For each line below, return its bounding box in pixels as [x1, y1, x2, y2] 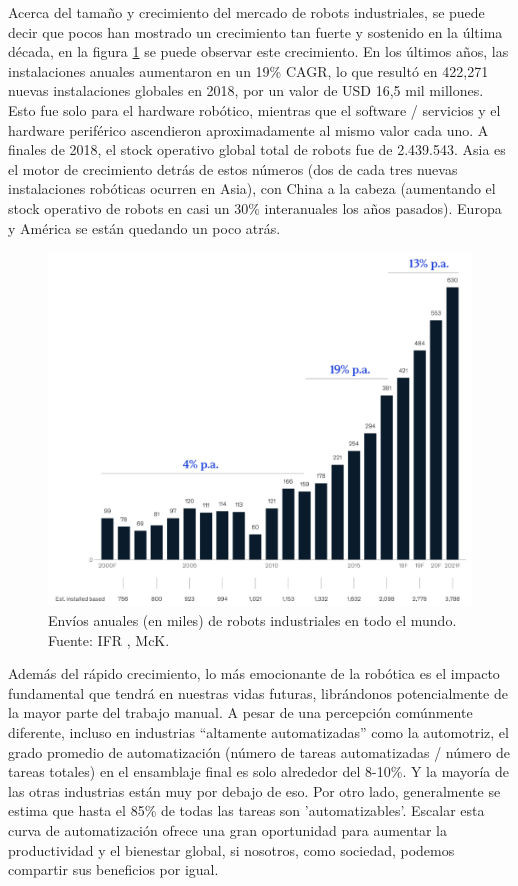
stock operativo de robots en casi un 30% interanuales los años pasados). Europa [8, 197, 502, 218]
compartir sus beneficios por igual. [8, 859, 219, 880]
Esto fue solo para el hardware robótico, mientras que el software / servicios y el [8, 99, 501, 120]
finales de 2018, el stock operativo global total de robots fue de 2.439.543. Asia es [8, 139, 506, 160]
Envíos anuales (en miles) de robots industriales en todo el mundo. [48, 610, 457, 631]
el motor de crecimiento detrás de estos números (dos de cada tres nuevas [8, 158, 458, 179]
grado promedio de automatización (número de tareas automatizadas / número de [8, 741, 510, 762]
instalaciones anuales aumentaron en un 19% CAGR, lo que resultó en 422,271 [8, 60, 489, 81]
